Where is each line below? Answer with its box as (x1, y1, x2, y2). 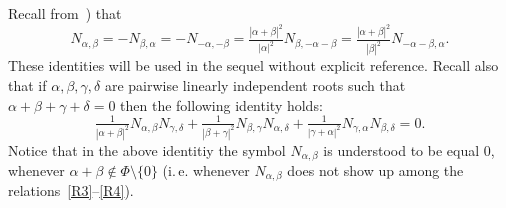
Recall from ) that (8, 3, 122, 23)
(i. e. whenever (162, 159, 250, 180)
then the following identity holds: (120, 94, 323, 115)
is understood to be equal (323, 139, 480, 160)
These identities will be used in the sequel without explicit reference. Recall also (8, 55, 499, 76)
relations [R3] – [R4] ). (8, 180, 134, 201)
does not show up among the (287, 159, 464, 180)
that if (8, 74, 47, 95)
